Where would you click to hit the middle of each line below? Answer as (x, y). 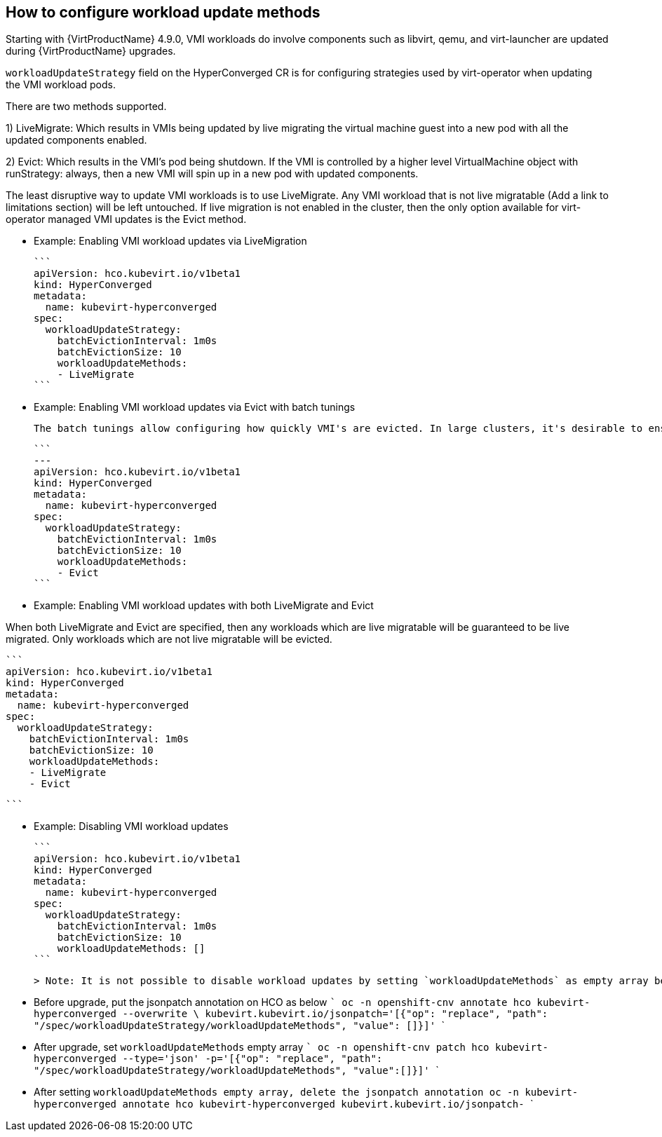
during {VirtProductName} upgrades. (91, 51)
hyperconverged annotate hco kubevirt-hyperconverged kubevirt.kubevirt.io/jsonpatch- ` (284, 1104)
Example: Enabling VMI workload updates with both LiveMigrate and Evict (204, 606)
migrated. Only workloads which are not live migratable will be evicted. (169, 639)
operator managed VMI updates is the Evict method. (126, 219)
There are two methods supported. (86, 107)
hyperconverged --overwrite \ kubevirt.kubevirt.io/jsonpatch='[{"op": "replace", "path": (291, 1014)
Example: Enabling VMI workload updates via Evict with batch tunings (195, 407)
